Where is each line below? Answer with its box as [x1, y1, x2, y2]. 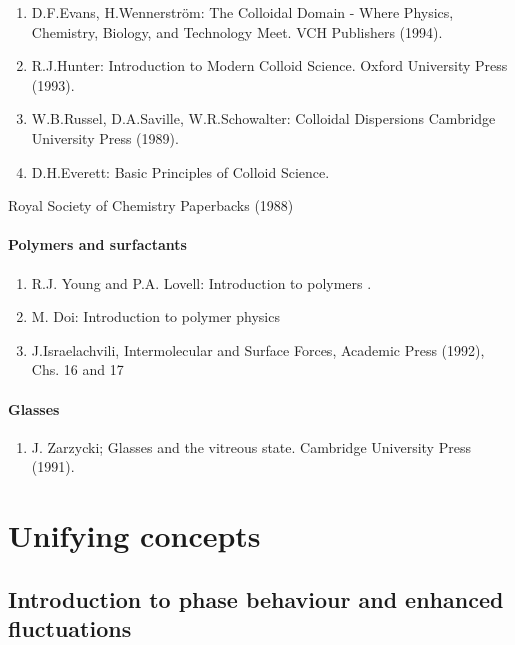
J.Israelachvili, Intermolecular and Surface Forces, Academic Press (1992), [31, 339, 485, 360]
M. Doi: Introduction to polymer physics [31, 306, 280, 327]
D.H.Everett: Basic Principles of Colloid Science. [31, 161, 330, 182]
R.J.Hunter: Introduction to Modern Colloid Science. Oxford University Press [31, 55, 508, 76]
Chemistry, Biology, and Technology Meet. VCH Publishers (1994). [31, 21, 443, 42]
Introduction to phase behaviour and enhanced [8, 583, 504, 614]
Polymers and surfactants [8, 234, 187, 255]
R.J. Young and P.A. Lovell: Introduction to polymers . [31, 272, 372, 293]
